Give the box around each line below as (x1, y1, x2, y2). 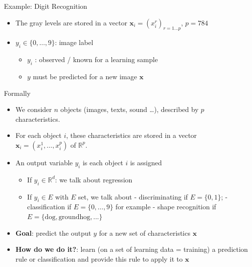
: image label (55, 37, 93, 47)
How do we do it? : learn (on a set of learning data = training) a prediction (15, 244, 248, 254)
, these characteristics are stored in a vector (66, 130, 197, 140)
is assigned (130, 157, 162, 167)
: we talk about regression (55, 174, 133, 184)
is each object (82, 157, 123, 167)
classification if (27, 201, 71, 212)
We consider (15, 104, 52, 114)
